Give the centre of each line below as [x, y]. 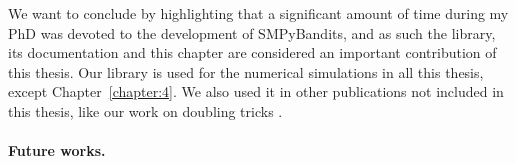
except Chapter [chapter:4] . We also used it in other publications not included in [256, 91]
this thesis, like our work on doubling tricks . [145, 110]
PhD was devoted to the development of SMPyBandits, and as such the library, [252, 32]
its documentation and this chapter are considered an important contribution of [252, 52]
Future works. [57, 150]
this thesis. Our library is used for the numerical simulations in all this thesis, [246, 71]
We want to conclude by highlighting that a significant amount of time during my [258, 13]
